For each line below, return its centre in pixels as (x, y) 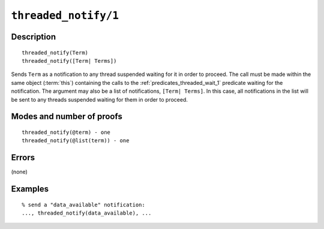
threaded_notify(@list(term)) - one (76, 141)
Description (34, 37)
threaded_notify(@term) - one (66, 132)
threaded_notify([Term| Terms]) (69, 61)
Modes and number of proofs (67, 117)
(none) (19, 172)
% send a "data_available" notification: (83, 204)
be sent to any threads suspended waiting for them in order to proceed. (100, 99)
